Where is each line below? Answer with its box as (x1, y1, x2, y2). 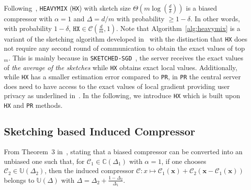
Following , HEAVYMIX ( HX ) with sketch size (4, 3, 131, 13)
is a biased (186, 3, 217, 13)
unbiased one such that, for (4, 156, 85, 166)
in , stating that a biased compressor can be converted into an (57, 146, 243, 156)
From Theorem (4, 146, 48, 156)
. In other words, (190, 14, 240, 23)
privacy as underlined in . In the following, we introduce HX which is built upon (4, 90, 240, 101)
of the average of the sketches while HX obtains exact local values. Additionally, (4, 62, 237, 72)
